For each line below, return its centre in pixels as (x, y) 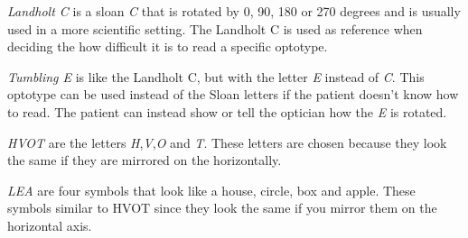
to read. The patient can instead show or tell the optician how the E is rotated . (227, 111)
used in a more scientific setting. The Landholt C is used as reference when (215, 28)
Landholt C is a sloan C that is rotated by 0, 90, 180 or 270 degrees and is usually (234, 11)
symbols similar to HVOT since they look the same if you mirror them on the (222, 208)
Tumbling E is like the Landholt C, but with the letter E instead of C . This (216, 76)
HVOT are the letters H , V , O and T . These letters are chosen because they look (227, 142)
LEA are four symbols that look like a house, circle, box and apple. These (211, 190)
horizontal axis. (50, 225)
